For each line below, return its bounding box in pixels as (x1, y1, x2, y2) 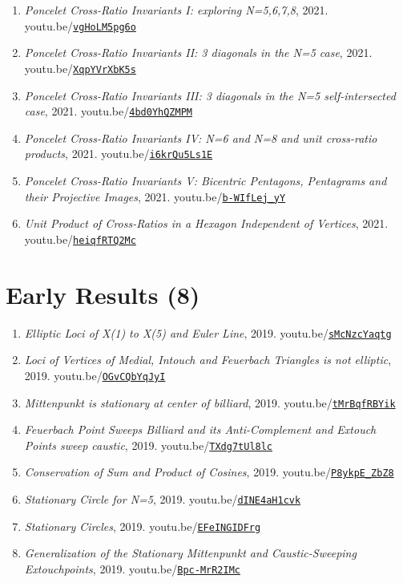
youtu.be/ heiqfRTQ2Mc (24, 230, 136, 247)
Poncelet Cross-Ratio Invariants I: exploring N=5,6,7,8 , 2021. (24, 2, 328, 18)
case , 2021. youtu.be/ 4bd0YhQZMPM (24, 103, 192, 119)
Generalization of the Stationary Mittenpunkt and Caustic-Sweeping (24, 545, 357, 561)
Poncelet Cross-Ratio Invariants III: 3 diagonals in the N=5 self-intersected (24, 87, 396, 103)
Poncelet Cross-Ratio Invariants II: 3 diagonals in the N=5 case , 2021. (24, 44, 373, 61)
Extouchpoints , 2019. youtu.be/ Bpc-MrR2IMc (24, 561, 240, 577)
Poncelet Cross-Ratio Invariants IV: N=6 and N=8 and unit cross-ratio (24, 129, 377, 146)
